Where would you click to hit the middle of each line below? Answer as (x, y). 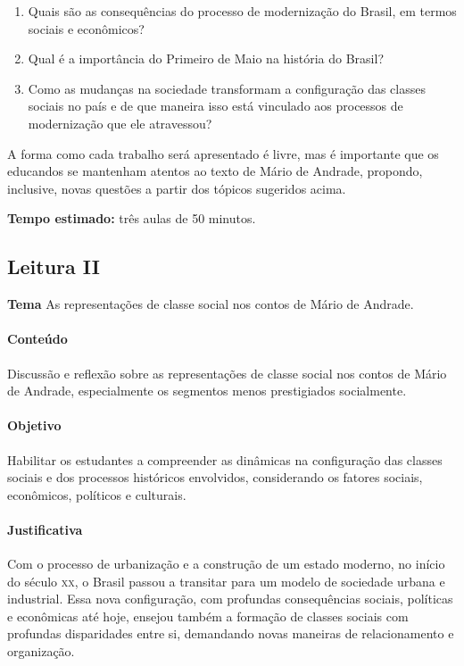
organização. (41, 651)
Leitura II (54, 266)
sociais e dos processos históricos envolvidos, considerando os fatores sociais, (215, 477)
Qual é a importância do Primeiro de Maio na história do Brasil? (206, 58)
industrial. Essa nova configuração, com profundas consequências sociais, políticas (230, 599)
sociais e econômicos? (86, 28)
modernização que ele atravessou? (120, 123)
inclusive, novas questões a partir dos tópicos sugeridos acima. (177, 188)
